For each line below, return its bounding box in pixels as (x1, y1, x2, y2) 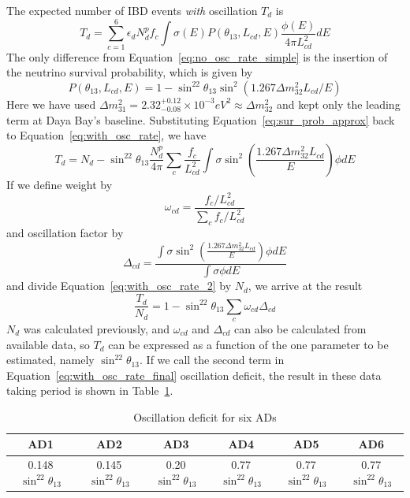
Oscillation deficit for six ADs (133, 408, 277, 425)
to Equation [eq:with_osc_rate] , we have (6, 127, 207, 143)
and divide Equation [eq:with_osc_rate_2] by (6, 277, 232, 294)
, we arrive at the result (248, 277, 363, 294)
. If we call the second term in (140, 351, 285, 368)
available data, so (6, 336, 90, 352)
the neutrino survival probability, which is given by (6, 64, 253, 80)
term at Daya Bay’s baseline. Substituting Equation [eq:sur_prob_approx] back (6, 111, 395, 128)
